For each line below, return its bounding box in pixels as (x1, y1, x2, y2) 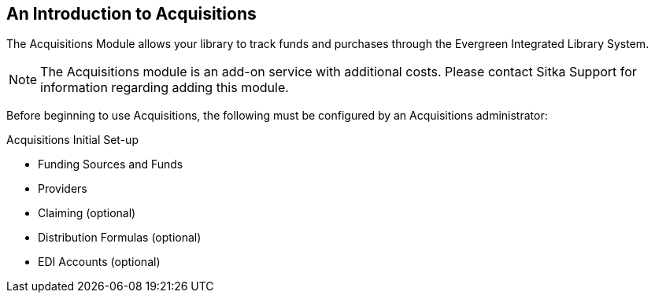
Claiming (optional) (38, 206, 136, 220)
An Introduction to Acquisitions (6, 4, 257, 24)
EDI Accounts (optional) (38, 255, 161, 269)
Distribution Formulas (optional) (38, 231, 202, 245)
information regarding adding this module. (40, 79, 289, 96)
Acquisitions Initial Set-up (6, 133, 139, 147)
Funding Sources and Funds (38, 157, 183, 172)
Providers (38, 182, 87, 196)
